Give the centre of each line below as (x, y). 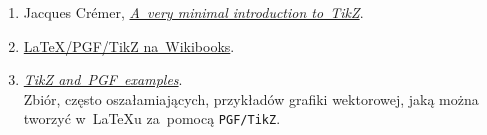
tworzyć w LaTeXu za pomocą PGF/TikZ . (152, 118)
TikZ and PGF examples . (103, 79)
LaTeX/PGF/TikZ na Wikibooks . (129, 45)
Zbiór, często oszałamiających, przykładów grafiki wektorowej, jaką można (251, 98)
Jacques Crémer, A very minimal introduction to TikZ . (193, 12)
